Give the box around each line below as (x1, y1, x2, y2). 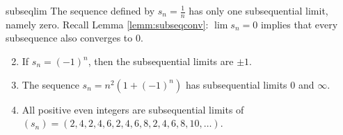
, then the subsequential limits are (88, 54, 234, 69)
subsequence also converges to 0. (6, 30, 143, 45)
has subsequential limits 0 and (185, 77, 314, 91)
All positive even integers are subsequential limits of (22, 102, 244, 116)
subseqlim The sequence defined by (6, 3, 155, 17)
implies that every (260, 17, 338, 31)
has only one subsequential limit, (189, 3, 328, 17)
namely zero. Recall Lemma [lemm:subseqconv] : (6, 17, 209, 31)
